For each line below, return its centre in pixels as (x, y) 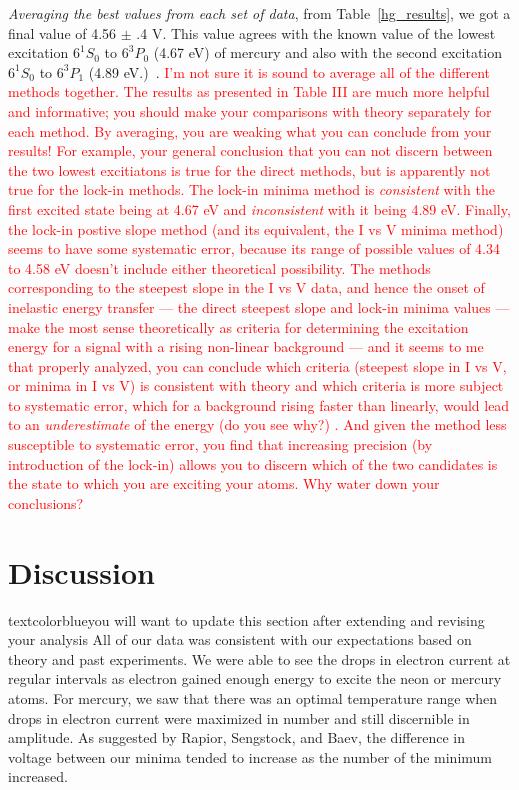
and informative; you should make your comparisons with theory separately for (250, 110)
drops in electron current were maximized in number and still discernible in (239, 717)
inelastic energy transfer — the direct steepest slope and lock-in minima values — (259, 306)
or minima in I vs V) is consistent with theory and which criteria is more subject (256, 385)
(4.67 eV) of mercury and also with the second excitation (328, 52)
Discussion (81, 571)
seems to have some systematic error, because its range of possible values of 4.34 (254, 248)
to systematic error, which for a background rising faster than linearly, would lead (259, 404)
